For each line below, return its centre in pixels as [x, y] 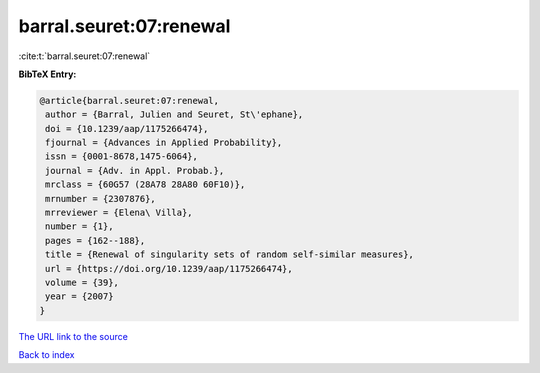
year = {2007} [79, 296]
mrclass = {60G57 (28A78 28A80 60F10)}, [145, 184]
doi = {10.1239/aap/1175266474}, [127, 128]
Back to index [46, 355]
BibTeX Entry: [47, 74]
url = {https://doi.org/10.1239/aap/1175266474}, [169, 268]
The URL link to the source [73, 336]
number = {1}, [79, 226]
